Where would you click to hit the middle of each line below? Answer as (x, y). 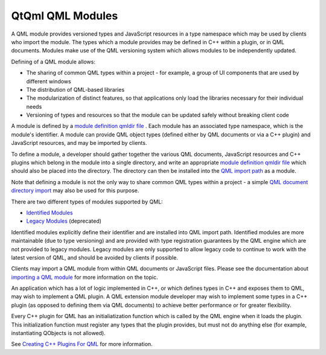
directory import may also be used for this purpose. (75, 191)
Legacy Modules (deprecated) (64, 221)
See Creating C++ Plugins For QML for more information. (82, 344)
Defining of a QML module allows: (53, 62)
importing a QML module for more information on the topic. (85, 277)
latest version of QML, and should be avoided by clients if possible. (94, 257)
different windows (49, 81)
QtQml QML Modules (65, 16)
